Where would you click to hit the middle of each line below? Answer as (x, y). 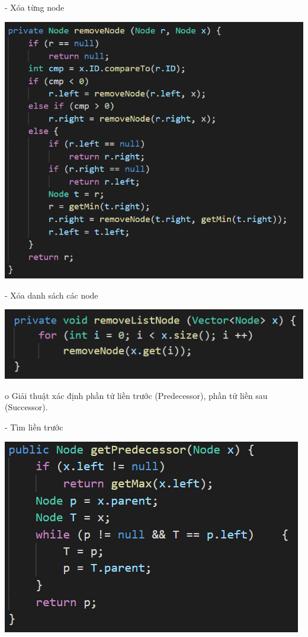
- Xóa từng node (35, 7)
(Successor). (26, 407)
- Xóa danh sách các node (52, 295)
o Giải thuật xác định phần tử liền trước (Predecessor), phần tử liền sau (136, 395)
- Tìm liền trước (34, 427)
